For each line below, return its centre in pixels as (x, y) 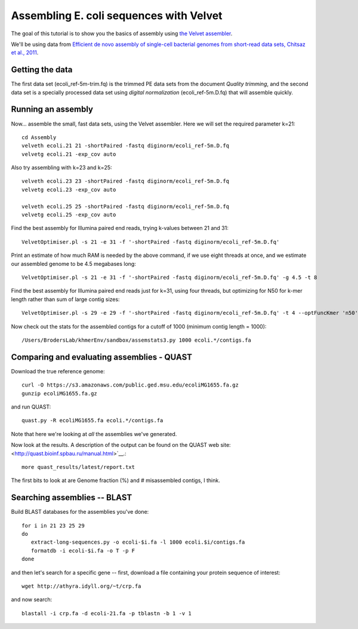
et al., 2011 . (25, 53)
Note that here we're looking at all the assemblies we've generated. (94, 434)
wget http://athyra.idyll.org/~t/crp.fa (81, 586)
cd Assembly (39, 137)
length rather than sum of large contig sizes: (65, 299)
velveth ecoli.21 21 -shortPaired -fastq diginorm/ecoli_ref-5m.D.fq (126, 146)
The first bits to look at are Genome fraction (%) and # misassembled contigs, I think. (115, 480)
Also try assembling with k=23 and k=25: (62, 168)
